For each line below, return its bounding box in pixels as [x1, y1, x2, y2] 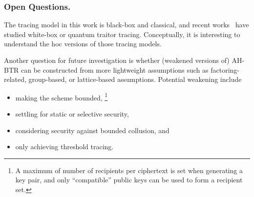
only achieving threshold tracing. [15, 141, 114, 152]
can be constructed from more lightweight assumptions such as [21, 64, 209, 75]
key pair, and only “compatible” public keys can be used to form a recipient [15, 175, 243, 185]
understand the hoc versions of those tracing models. [4, 39, 162, 49]
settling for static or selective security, [15, 109, 129, 119]
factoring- [211, 64, 240, 75]
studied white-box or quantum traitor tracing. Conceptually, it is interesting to [4, 29, 240, 39]
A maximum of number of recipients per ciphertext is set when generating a [15, 165, 243, 175]
